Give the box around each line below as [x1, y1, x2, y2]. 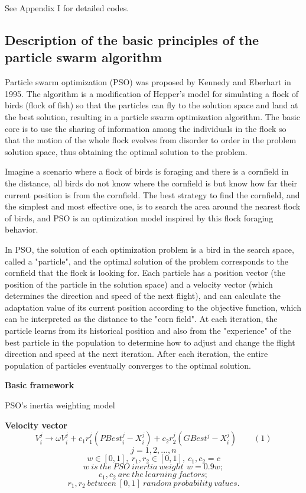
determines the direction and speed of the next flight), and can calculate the [5, 289, 281, 302]
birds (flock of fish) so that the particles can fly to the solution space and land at [5, 99, 298, 111]
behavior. [5, 223, 38, 236]
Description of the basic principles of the [5, 30, 259, 49]
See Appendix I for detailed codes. [5, 2, 129, 14]
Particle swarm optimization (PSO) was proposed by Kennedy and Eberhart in [5, 76, 291, 88]
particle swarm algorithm [5, 48, 162, 66]
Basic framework [5, 379, 74, 391]
